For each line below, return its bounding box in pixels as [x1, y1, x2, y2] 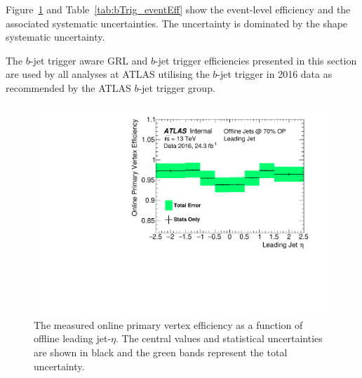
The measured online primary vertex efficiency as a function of [34, 317, 303, 332]
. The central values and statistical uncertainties [116, 331, 323, 346]
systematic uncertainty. [6, 29, 105, 44]
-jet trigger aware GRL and [29, 53, 148, 67]
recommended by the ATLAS [6, 80, 131, 95]
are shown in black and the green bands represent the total [34, 345, 288, 359]
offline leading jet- [34, 331, 112, 346]
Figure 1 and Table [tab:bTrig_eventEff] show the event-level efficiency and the [6, 2, 351, 16]
